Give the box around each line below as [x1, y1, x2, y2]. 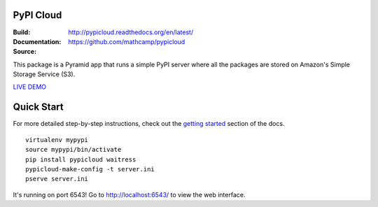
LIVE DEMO [13, 83, 47, 91]
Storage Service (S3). [13, 70, 76, 78]
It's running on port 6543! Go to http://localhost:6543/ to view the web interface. [13, 190, 246, 199]
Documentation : [13, 37, 62, 45]
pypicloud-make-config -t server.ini [25, 165, 155, 173]
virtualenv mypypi [25, 136, 89, 143]
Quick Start [13, 101, 64, 113]
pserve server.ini [25, 175, 89, 183]
